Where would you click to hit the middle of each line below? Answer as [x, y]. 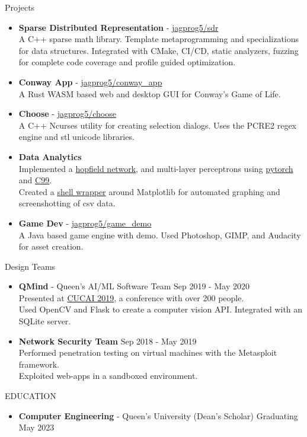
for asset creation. [51, 246]
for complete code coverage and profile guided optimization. [127, 62]
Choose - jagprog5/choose [67, 114]
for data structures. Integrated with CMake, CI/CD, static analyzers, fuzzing [159, 50]
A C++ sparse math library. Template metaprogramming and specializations [159, 39]
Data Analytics [50, 156]
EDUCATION [31, 396]
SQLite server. [45, 321]
